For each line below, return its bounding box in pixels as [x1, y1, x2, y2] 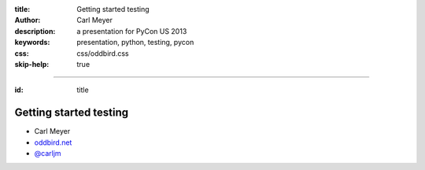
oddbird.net [34, 138, 72, 147]
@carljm [34, 149, 62, 158]
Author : [14, 16, 41, 25]
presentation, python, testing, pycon [76, 38, 194, 47]
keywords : [14, 38, 50, 47]
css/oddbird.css [76, 48, 129, 58]
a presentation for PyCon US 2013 [76, 26, 187, 35]
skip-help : [14, 59, 50, 68]
